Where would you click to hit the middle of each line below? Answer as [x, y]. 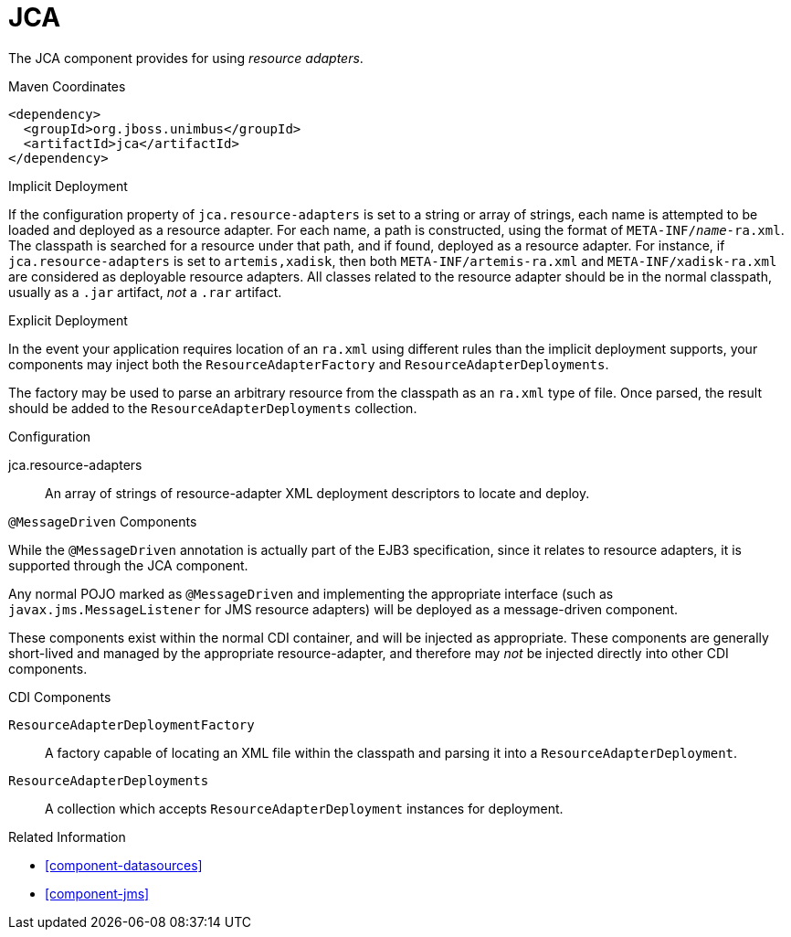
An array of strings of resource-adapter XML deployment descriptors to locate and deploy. [317, 493]
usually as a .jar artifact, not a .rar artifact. [145, 292]
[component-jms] [97, 893]
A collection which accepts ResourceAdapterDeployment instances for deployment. [304, 808]
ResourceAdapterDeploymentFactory [132, 724]
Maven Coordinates [67, 86]
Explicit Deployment [68, 320]
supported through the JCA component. [128, 565]
